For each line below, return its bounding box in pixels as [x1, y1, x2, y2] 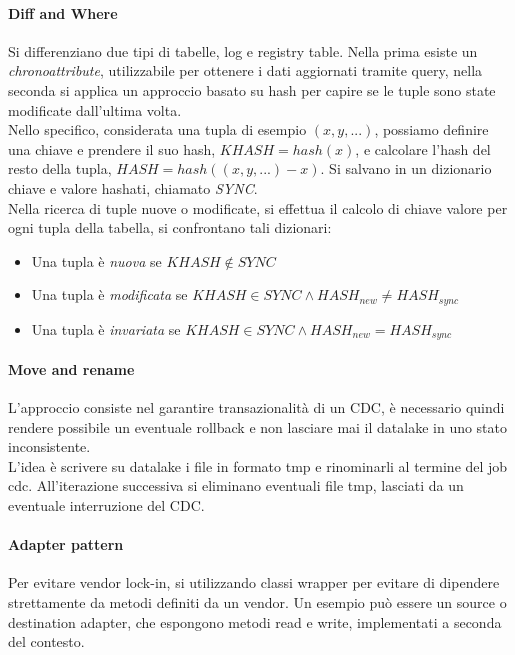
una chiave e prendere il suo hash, [8, 138, 216, 159]
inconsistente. [8, 436, 91, 457]
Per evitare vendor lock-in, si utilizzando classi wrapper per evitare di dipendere [8, 572, 500, 593]
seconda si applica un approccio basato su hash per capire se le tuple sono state [8, 79, 496, 100]
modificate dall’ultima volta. [8, 99, 182, 120]
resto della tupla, [8, 158, 112, 179]
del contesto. [8, 631, 85, 652]
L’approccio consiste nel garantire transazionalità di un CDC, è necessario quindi [8, 397, 505, 418]
